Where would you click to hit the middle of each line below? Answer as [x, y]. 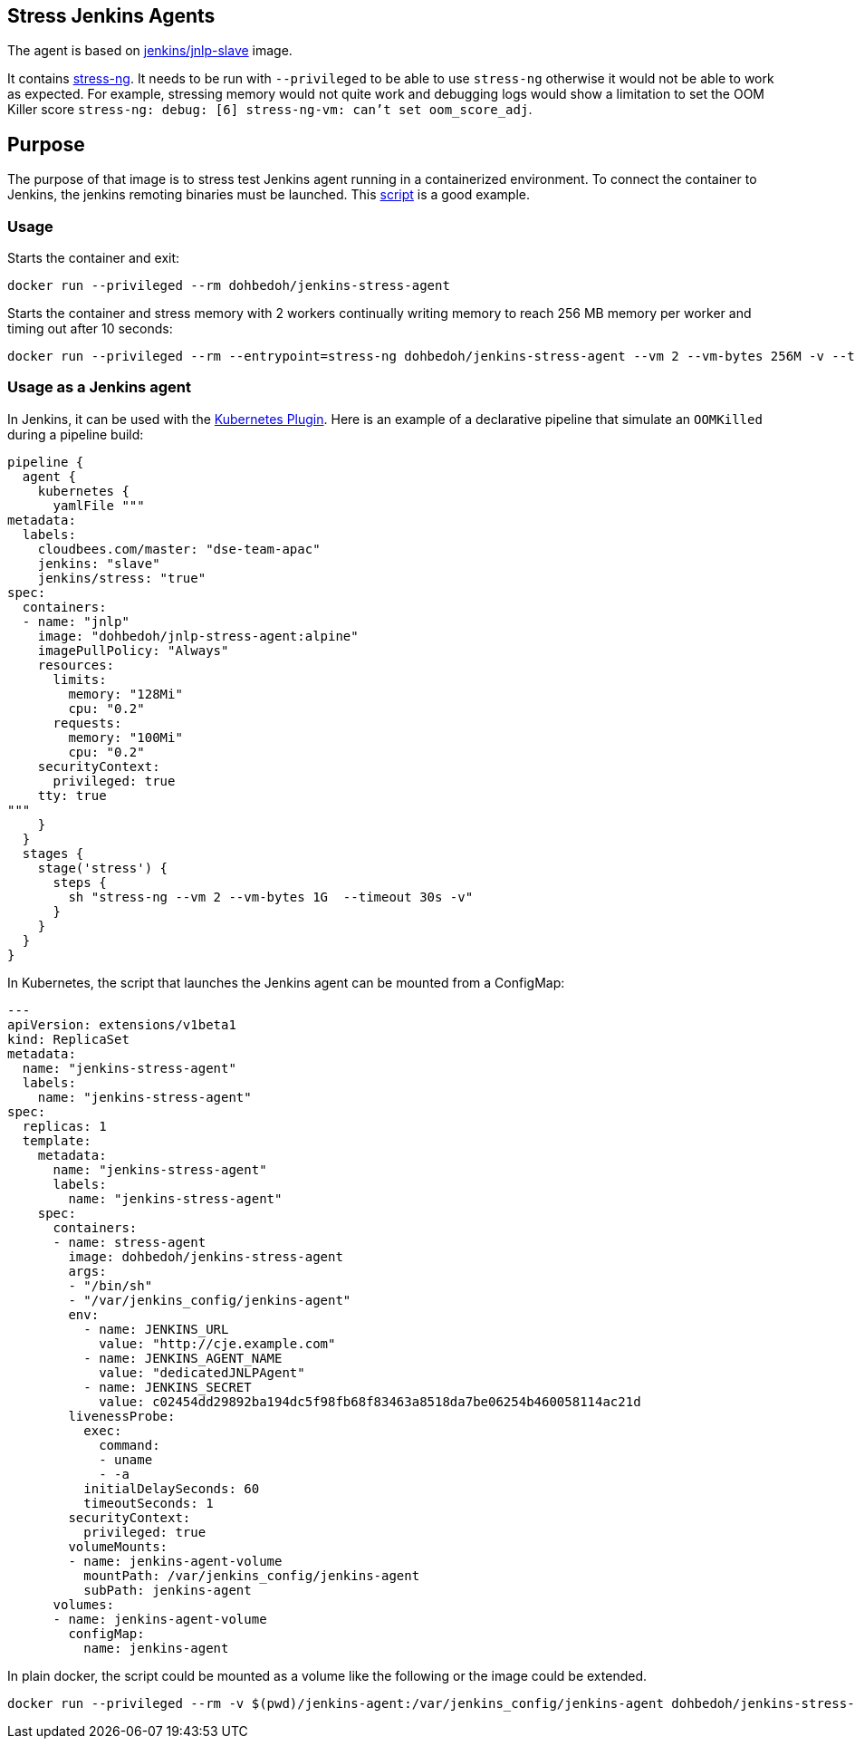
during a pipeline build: [76, 434]
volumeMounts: [118, 1546]
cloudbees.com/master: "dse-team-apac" [179, 549]
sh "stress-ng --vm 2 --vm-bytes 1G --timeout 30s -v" [271, 897]
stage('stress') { [103, 868]
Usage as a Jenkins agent [99, 387]
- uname [126, 1459]
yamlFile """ [99, 505]
